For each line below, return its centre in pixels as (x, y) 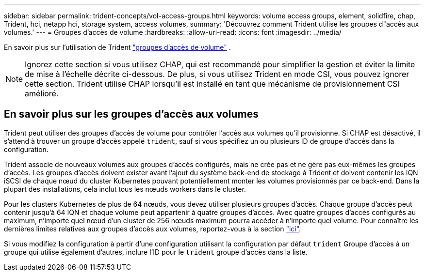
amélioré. (42, 93)
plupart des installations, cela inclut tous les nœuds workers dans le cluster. (125, 189)
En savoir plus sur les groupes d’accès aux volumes (131, 114)
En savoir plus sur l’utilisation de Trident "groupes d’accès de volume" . (117, 47)
